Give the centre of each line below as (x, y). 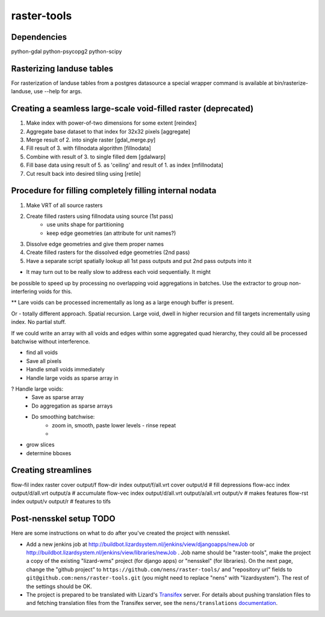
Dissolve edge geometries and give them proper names (95, 244)
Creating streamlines (51, 470)
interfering (24, 291)
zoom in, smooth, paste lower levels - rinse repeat (114, 425)
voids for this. (55, 291)
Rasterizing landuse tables (62, 68)
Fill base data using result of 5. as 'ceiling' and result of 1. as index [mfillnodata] (125, 165)
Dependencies (39, 37)
